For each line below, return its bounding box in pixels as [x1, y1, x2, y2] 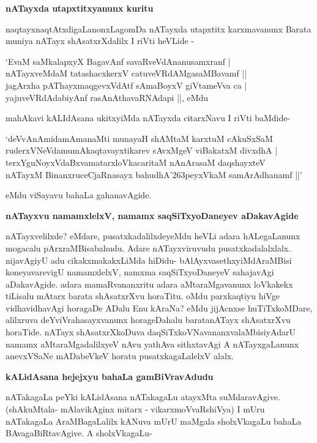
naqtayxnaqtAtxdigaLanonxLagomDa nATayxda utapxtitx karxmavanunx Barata [6, 22, 311, 35]
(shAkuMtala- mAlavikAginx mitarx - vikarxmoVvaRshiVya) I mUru [6, 403, 265, 415]
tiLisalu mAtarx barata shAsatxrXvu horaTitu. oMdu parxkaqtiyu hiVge [6, 289, 280, 302]
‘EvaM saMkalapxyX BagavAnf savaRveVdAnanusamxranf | [6, 54, 231, 67]
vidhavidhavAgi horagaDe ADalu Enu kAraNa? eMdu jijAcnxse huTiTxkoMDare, [6, 301, 313, 314]
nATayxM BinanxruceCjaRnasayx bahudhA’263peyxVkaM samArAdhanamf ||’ [6, 168, 302, 181]
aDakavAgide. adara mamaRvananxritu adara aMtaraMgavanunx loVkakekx [6, 277, 293, 290]
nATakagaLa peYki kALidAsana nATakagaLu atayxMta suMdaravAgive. [6, 390, 280, 403]
